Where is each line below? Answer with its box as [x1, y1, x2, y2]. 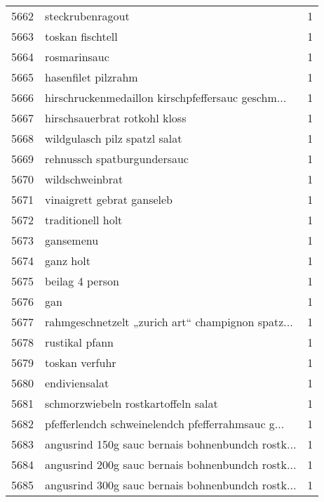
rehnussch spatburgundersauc [45, 150, 189, 167]
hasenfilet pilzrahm [45, 69, 138, 85]
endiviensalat [45, 375, 109, 391]
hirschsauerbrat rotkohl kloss [45, 110, 187, 126]
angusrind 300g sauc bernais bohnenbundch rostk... [45, 477, 297, 493]
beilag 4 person [45, 273, 119, 289]
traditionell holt [45, 212, 123, 228]
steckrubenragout [45, 8, 130, 24]
